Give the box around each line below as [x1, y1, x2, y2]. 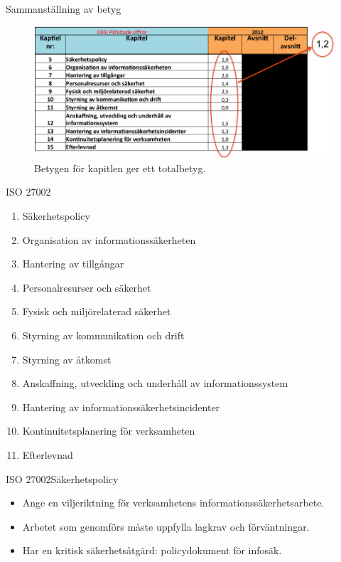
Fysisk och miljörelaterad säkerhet [22, 304, 171, 319]
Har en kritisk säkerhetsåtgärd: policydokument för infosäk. [22, 543, 282, 558]
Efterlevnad [22, 447, 73, 462]
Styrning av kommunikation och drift [22, 328, 185, 342]
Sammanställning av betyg [6, 1, 121, 16]
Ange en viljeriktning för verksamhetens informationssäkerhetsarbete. [22, 495, 325, 510]
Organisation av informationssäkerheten [22, 232, 196, 247]
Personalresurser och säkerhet [22, 280, 151, 295]
